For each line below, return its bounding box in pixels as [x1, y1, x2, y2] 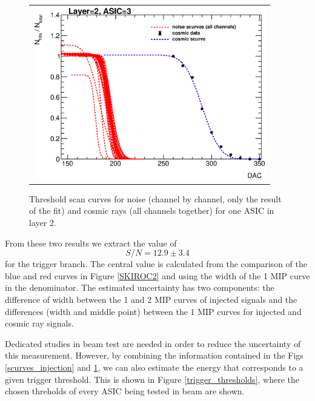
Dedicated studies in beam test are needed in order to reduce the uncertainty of [5, 337, 301, 350]
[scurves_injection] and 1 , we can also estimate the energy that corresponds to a [5, 360, 303, 373]
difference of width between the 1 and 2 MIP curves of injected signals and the [5, 293, 297, 305]
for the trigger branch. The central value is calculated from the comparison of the [5, 257, 307, 270]
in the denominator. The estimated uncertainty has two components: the [5, 281, 274, 294]
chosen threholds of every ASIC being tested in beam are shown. [5, 385, 245, 397]
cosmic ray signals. [5, 317, 74, 330]
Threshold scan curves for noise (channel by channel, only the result [29, 192, 282, 205]
